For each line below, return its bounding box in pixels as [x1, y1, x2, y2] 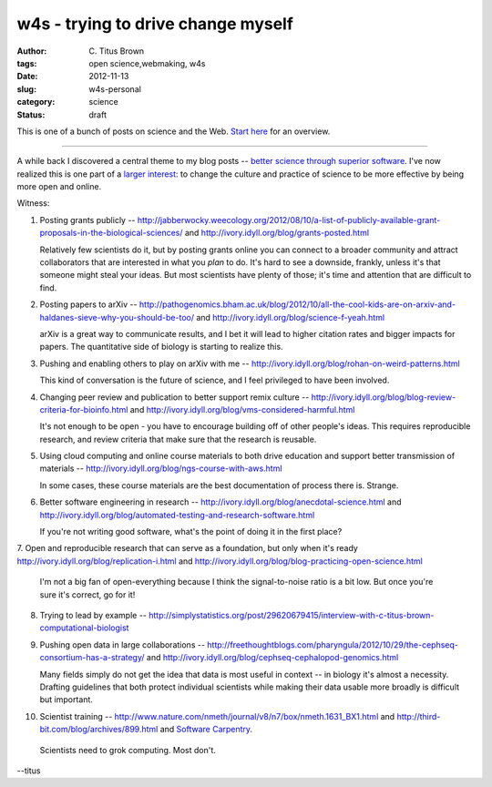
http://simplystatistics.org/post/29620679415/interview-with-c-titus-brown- [149, 610, 435, 620]
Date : [16, 71, 38, 82]
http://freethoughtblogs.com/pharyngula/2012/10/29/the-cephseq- [206, 639, 459, 650]
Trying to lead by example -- [39, 610, 148, 620]
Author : [16, 46, 47, 56]
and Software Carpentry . [159, 724, 253, 735]
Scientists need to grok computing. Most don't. [39, 744, 216, 755]
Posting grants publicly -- [39, 214, 136, 225]
